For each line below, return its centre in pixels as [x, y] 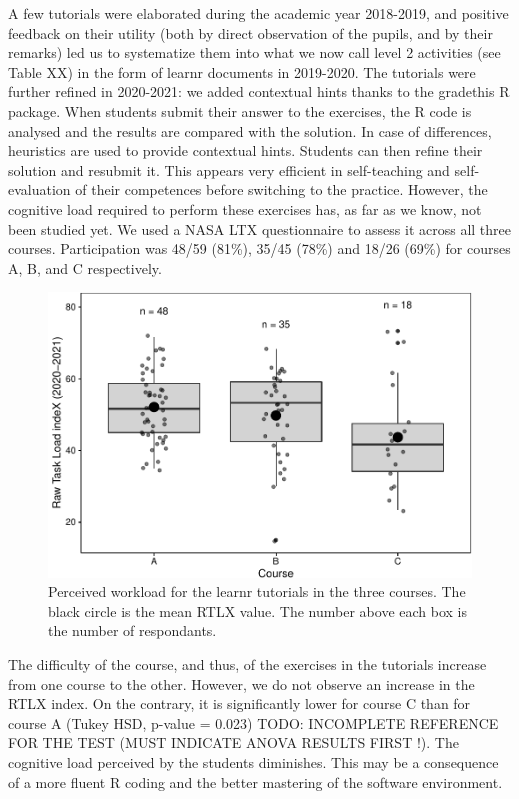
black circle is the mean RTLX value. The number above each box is [258, 610]
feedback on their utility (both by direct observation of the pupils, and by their [250, 32]
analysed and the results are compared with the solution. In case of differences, [250, 130]
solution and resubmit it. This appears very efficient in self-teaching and [229, 169]
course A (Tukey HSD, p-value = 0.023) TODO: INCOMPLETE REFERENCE [253, 722]
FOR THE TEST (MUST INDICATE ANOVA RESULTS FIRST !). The [233, 742]
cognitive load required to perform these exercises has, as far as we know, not [245, 208]
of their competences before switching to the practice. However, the [281, 189]
